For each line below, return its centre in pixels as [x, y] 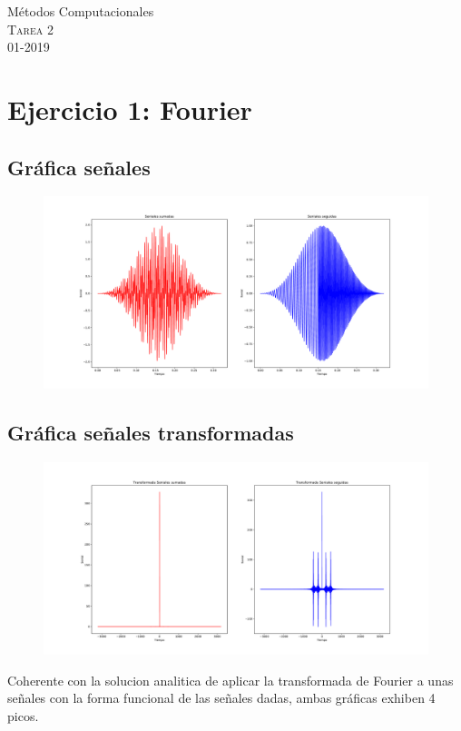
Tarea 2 [30, 29]
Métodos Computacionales [81, 11]
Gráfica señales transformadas [151, 433]
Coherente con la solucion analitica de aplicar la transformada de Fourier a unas [230, 680]
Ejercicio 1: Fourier [130, 109]
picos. [23, 715]
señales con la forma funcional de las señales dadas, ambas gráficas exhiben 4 [221, 698]
